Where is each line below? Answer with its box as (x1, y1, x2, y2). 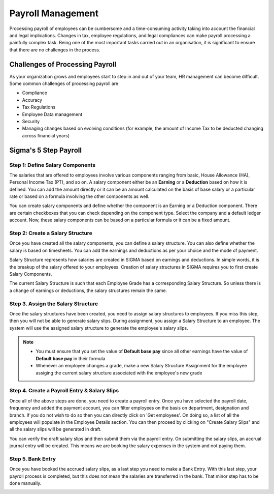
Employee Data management (22, 111, 83, 117)
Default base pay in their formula (36, 355, 106, 361)
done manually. (9, 480, 42, 486)
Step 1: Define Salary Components (9, 161, 96, 168)
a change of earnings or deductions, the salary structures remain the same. (9, 287, 167, 294)
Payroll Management (9, 8, 99, 19)
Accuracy (22, 97, 43, 103)
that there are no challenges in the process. (9, 46, 100, 53)
